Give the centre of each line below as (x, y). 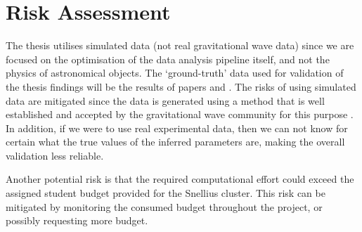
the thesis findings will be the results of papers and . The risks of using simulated (181, 86)
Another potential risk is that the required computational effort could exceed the (180, 179)
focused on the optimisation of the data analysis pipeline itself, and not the (168, 59)
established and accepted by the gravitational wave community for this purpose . (180, 114)
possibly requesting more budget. (77, 220)
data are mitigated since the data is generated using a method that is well (165, 100)
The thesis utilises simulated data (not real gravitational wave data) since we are (180, 45)
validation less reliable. (55, 155)
